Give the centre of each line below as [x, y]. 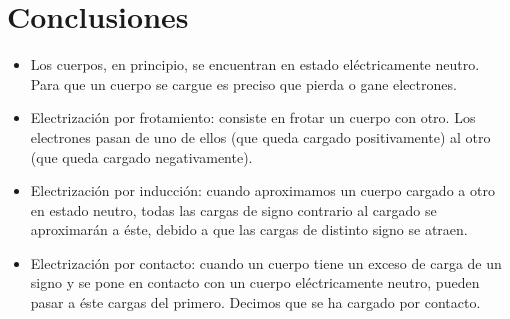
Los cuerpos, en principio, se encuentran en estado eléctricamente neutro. [255, 64]
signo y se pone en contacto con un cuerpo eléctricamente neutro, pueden [255, 282]
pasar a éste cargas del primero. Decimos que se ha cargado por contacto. [255, 302]
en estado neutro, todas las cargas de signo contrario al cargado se [233, 209]
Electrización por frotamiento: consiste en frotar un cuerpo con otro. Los [253, 117]
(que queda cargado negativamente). [141, 156]
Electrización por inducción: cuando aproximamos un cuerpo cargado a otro [262, 190]
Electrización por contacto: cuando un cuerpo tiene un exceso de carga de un [266, 262]
